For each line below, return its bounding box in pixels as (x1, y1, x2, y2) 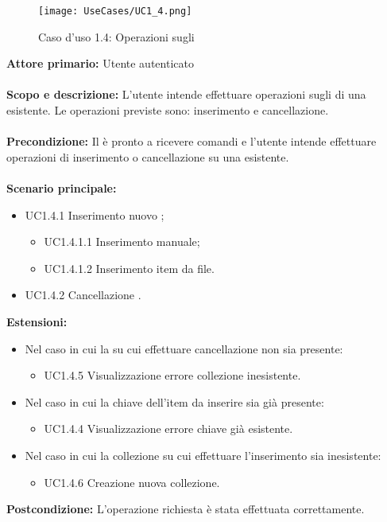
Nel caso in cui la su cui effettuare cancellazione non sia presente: (25, 340, 343, 356)
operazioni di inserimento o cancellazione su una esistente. (6, 148, 289, 165)
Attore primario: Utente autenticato (6, 55, 194, 72)
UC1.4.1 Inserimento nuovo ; (25, 206, 164, 223)
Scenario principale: (6, 180, 117, 196)
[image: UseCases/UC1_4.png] (38, 6, 192, 17)
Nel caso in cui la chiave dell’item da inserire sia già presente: (25, 393, 324, 410)
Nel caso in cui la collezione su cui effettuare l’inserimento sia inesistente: (25, 446, 381, 463)
